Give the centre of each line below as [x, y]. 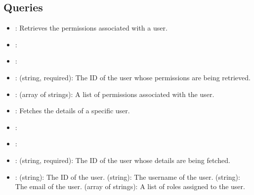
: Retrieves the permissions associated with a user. [91, 28]
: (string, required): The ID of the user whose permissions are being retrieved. [133, 77]
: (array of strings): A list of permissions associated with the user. [115, 94]
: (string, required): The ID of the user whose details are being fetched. [123, 160]
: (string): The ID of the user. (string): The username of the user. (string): [127, 177]
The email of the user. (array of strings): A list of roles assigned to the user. [130, 186]
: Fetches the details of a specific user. [72, 111]
